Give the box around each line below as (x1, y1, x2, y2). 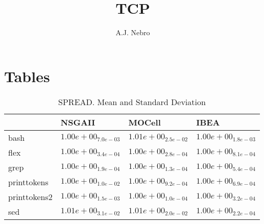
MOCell (128, 116, 161, 128)
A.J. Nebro (115, 27, 150, 38)
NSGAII (60, 116, 95, 128)
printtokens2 (8, 190, 53, 203)
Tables (4, 65, 50, 86)
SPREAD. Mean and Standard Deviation (58, 95, 206, 108)
